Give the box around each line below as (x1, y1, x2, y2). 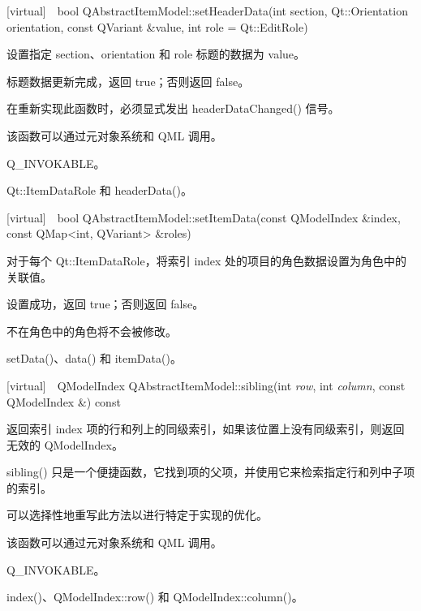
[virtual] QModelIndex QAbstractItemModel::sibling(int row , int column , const (6, 376, 406, 394)
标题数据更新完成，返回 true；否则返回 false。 (6, 72, 250, 89)
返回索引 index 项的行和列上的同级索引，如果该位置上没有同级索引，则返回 (6, 420, 405, 437)
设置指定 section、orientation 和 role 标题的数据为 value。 (6, 45, 306, 62)
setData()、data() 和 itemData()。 (6, 350, 182, 367)
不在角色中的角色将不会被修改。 (6, 322, 177, 339)
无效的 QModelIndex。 (6, 436, 123, 453)
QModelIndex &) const (6, 393, 121, 410)
